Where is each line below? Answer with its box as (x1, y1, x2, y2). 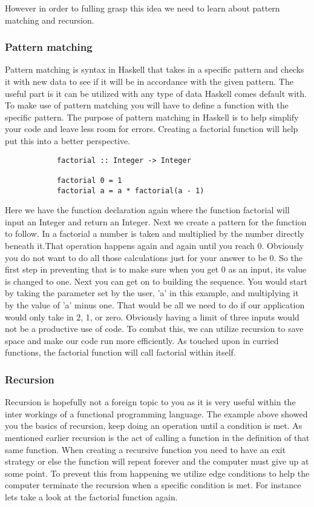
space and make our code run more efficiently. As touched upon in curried (5, 334, 279, 346)
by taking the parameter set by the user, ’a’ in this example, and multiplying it (5, 287, 299, 299)
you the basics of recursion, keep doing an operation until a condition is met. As (5, 419, 303, 432)
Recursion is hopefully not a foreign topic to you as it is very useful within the (5, 396, 296, 408)
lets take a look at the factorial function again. (5, 490, 178, 503)
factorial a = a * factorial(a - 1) (56, 186, 204, 195)
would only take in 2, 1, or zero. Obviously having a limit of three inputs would (5, 310, 299, 323)
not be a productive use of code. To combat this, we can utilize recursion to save (5, 322, 304, 335)
